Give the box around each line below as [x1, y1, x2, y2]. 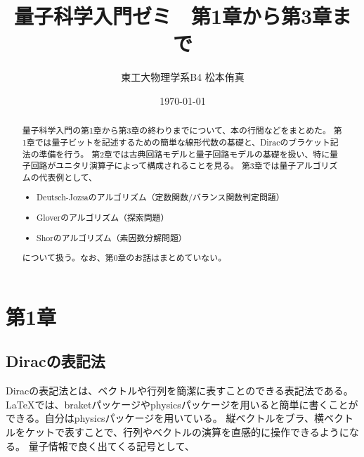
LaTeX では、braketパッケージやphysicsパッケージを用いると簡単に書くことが [6, 397, 358, 411]
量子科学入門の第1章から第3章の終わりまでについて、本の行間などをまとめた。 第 [22, 124, 342, 136]
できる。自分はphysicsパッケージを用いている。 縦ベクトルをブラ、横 [6, 411, 325, 425]
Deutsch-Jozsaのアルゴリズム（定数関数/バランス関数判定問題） [37, 191, 285, 203]
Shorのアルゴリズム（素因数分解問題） [37, 231, 187, 243]
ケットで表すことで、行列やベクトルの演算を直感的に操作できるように [25, 424, 349, 439]
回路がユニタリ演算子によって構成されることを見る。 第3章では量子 [30, 160, 297, 172]
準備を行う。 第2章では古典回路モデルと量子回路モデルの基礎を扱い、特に [39, 148, 330, 160]
